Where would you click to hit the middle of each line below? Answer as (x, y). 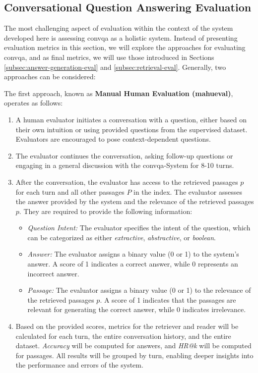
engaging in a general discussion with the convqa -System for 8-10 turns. (125, 165)
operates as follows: (33, 103)
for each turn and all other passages (70, 191)
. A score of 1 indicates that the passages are (168, 299)
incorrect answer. (53, 273)
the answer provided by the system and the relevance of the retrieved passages (135, 201)
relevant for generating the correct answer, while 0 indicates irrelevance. (137, 309)
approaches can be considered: (50, 77)
